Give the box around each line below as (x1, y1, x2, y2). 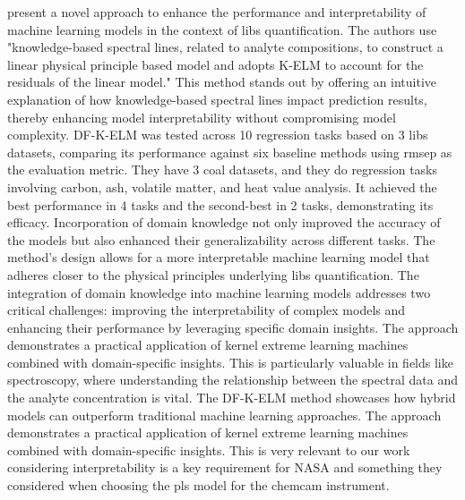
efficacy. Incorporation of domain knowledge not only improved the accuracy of (7, 213, 441, 232)
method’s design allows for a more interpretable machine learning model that (7, 248, 430, 267)
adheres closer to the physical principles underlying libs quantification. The (7, 265, 419, 284)
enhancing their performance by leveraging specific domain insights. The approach (7, 318, 459, 336)
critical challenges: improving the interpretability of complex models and (7, 301, 406, 319)
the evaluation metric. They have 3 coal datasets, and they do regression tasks (7, 160, 438, 179)
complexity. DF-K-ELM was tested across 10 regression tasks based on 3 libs (7, 125, 428, 144)
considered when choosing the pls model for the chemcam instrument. (7, 476, 390, 495)
